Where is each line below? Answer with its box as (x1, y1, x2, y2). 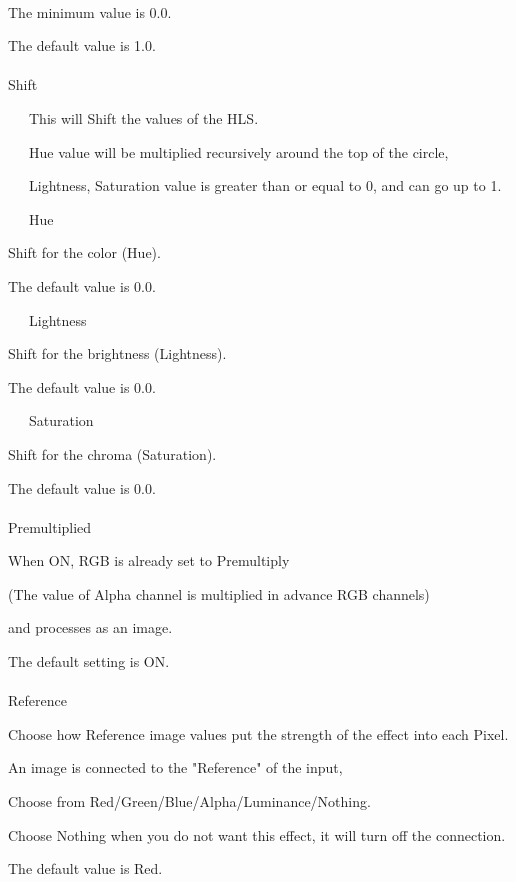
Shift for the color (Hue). (8, 242, 161, 263)
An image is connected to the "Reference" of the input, (8, 757, 343, 778)
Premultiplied (8, 516, 92, 537)
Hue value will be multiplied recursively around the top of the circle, (28, 141, 449, 162)
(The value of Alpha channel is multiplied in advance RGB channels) (8, 583, 430, 604)
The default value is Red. (8, 858, 163, 879)
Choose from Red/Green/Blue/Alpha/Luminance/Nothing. (8, 791, 371, 812)
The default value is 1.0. (8, 35, 156, 56)
